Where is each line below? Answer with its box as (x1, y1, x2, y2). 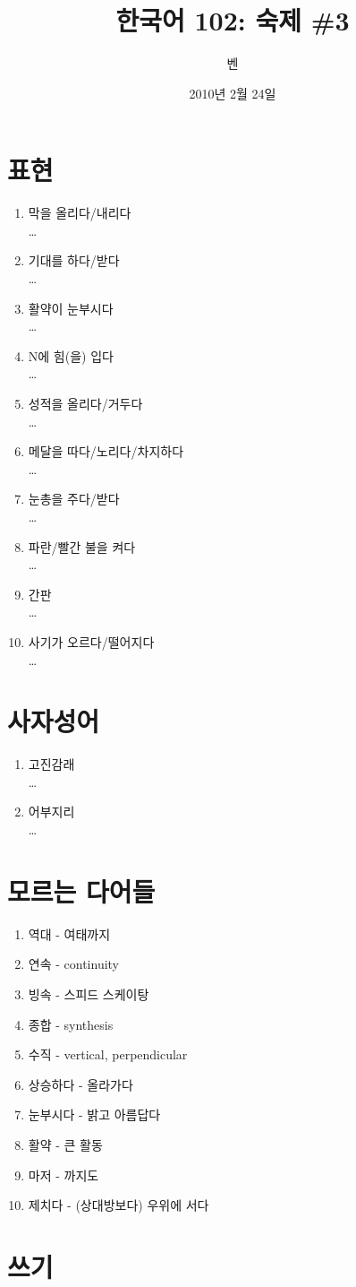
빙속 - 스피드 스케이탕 (28, 984, 149, 1003)
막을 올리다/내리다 (28, 203, 131, 222)
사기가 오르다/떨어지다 (28, 632, 155, 651)
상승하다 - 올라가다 (28, 1075, 133, 1093)
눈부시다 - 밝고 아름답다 (28, 1105, 161, 1124)
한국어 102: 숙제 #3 (115, 2, 350, 39)
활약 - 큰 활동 (28, 1135, 103, 1153)
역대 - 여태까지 (28, 924, 111, 943)
